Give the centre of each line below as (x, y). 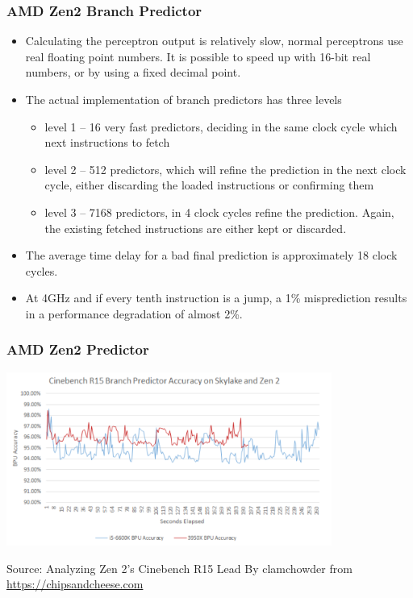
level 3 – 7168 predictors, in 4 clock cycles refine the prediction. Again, (219, 212)
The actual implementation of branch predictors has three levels (184, 99)
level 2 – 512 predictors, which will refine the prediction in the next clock (225, 169)
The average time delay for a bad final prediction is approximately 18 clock (211, 255)
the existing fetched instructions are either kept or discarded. (196, 228)
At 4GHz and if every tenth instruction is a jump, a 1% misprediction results (216, 298)
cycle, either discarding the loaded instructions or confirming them (209, 185)
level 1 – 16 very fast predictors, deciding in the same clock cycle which (221, 126)
